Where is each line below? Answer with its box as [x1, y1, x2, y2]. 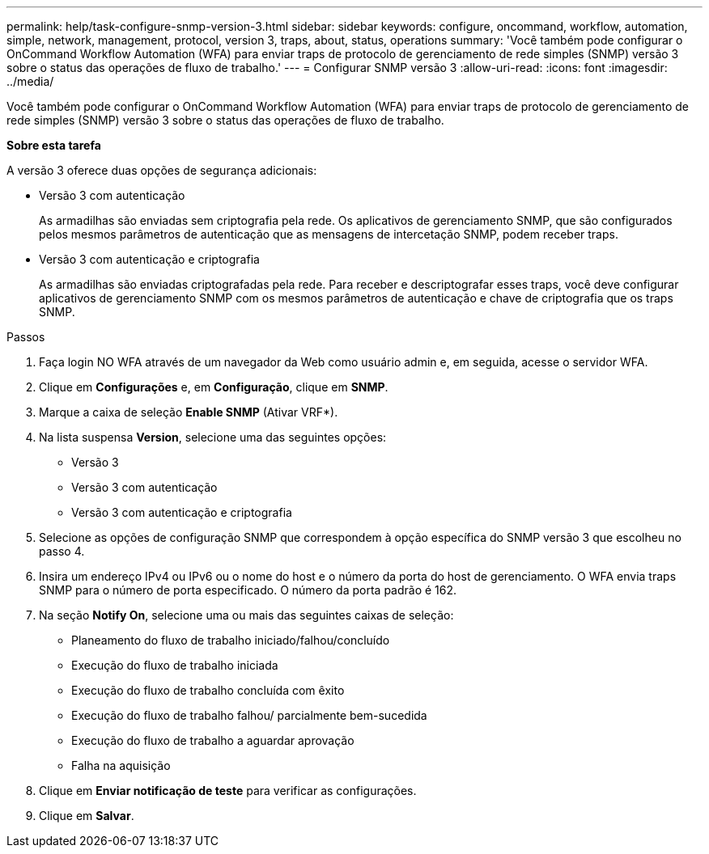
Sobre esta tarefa [6, 138, 101, 152]
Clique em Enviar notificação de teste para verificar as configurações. [39, 784, 417, 797]
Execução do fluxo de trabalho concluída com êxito [71, 683, 345, 697]
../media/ [6, 74, 54, 88]
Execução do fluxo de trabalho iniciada [71, 658, 278, 672]
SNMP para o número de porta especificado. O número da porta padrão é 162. [39, 583, 457, 597]
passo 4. [39, 544, 85, 558]
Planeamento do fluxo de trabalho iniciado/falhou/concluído [71, 633, 390, 647]
